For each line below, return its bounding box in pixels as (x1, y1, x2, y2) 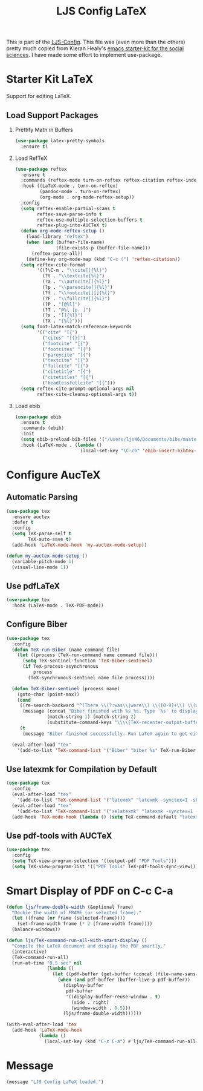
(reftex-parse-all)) (31, 250, 83, 257)
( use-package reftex (14, 166, 67, 172)
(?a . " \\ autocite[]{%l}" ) (42, 279, 111, 285)
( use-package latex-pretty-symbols (14, 137, 105, 143)
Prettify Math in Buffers (14, 126, 74, 133)
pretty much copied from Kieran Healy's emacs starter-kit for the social (6, 45, 184, 52)
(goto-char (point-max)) (17, 691, 80, 697)
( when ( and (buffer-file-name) (26, 239, 105, 246)
